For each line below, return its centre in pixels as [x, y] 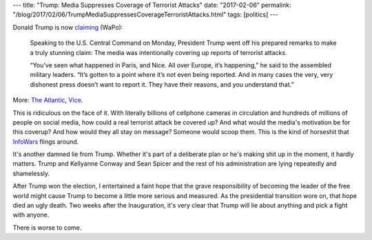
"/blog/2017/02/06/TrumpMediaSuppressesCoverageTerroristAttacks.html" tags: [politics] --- [146, 14]
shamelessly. [31, 173]
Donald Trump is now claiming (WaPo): [68, 27]
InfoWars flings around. [46, 142]
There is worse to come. [47, 228]
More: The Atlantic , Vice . [48, 100]
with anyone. [31, 215]
